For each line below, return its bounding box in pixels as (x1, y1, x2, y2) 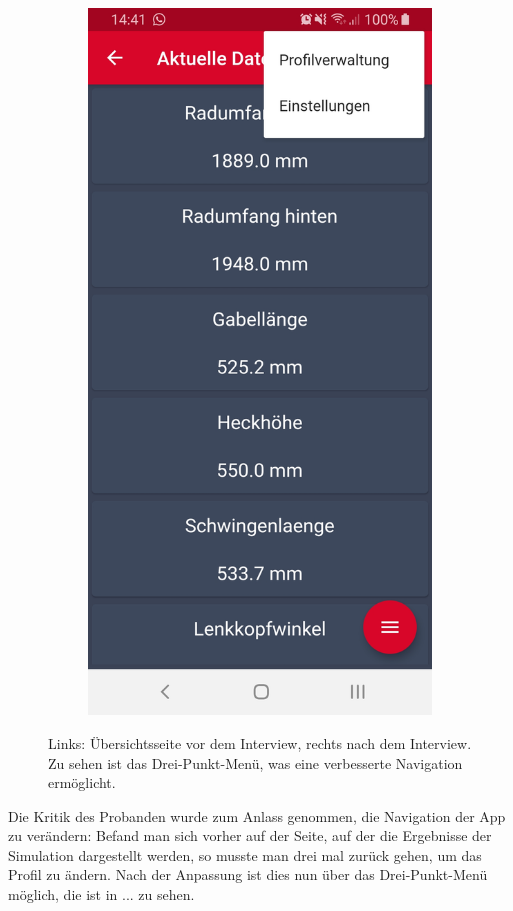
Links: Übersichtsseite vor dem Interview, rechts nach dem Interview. (48, 732, 472, 753)
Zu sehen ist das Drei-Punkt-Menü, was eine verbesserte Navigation (48, 752, 463, 773)
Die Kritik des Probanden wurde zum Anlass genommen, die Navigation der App (8, 805, 506, 826)
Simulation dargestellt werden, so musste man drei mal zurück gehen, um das (8, 844, 482, 865)
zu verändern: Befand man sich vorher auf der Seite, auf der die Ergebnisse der (8, 825, 492, 846)
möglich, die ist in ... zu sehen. (8, 884, 195, 905)
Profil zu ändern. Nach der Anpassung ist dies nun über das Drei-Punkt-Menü (8, 864, 488, 885)
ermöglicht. (48, 772, 116, 793)
